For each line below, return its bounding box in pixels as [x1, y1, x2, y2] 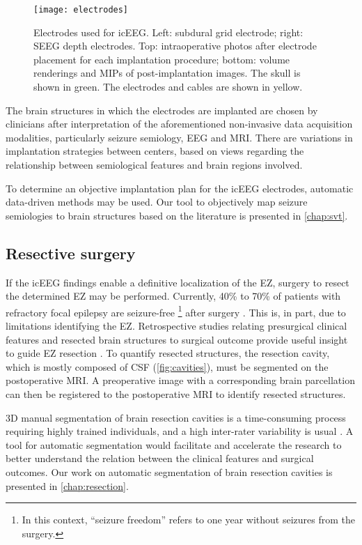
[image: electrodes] [33, 5, 129, 15]
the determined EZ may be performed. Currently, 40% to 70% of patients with [6, 289, 341, 303]
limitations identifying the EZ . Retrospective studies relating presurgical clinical [6, 318, 347, 333]
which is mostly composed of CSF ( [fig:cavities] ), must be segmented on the [6, 359, 329, 374]
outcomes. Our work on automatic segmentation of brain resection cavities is [6, 464, 333, 479]
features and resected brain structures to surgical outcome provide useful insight [6, 332, 348, 346]
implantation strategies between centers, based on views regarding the [6, 144, 304, 158]
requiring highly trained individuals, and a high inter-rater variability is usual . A [6, 424, 354, 438]
